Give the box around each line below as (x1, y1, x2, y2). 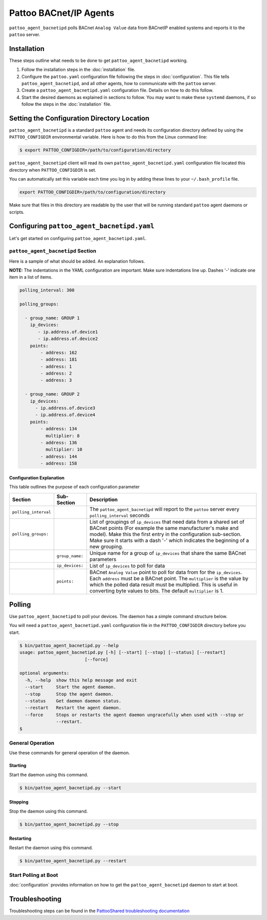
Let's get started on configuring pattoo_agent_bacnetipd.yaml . (9, 235, 147, 241)
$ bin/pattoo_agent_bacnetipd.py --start (19, 785, 122, 790)
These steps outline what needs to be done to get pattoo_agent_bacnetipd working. (9, 57, 188, 63)
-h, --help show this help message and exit (25, 677, 137, 683)
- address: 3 (40, 378, 72, 383)
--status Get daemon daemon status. (25, 698, 122, 704)
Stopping (9, 799, 29, 805)
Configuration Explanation (9, 475, 65, 481)
